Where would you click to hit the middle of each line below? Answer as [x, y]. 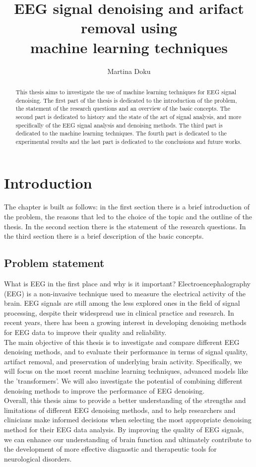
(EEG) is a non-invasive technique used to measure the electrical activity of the [125, 293]
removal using [129, 28]
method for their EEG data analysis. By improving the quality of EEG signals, [124, 429]
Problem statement [54, 263]
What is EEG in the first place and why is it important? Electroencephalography [127, 283]
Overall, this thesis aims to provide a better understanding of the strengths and [125, 400]
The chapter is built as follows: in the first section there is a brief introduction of [127, 207]
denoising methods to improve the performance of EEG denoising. [104, 390]
